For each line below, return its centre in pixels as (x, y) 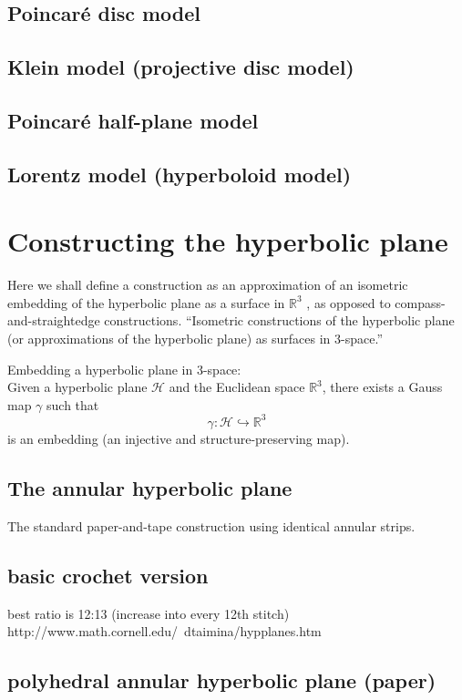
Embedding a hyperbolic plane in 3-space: (124, 369)
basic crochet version (108, 575)
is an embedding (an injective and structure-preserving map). (179, 438)
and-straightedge (54, 320)
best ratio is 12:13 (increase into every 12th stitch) (149, 613)
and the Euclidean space (237, 387)
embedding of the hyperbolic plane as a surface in (146, 302)
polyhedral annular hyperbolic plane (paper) (222, 680)
